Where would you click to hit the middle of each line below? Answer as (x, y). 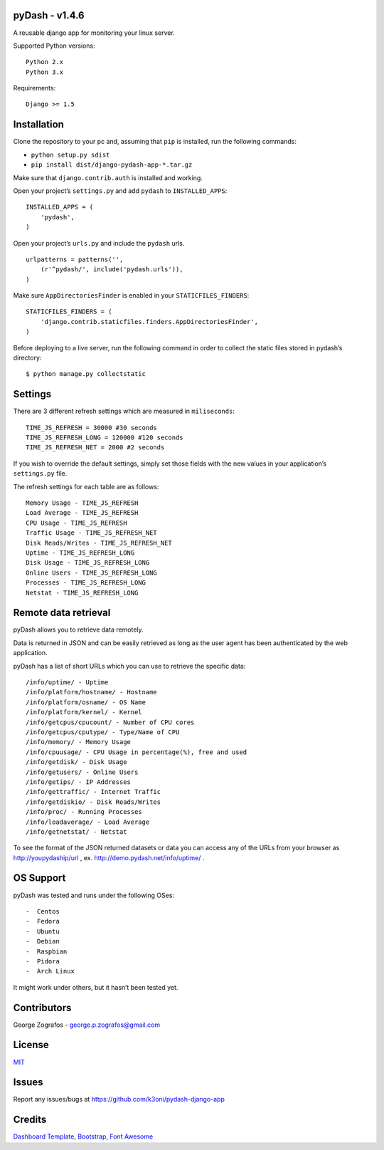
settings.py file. (40, 474)
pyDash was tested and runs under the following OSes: (94, 895)
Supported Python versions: (54, 46)
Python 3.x (45, 72)
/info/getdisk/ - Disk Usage (76, 762)
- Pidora (43, 961)
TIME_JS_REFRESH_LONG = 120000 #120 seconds (105, 438)
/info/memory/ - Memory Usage (79, 742)
